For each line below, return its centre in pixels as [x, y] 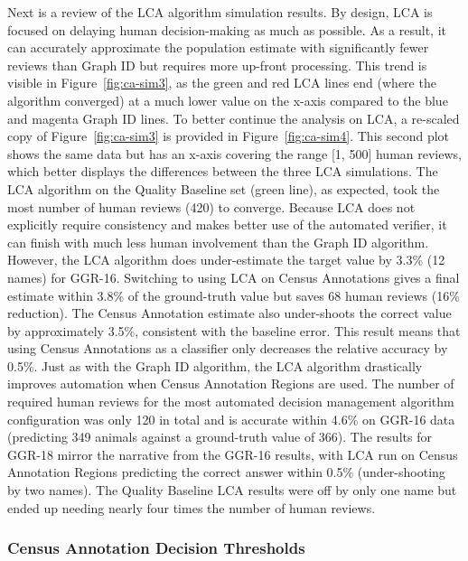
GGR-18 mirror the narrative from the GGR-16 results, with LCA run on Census [233, 454]
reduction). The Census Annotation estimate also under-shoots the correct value [229, 313]
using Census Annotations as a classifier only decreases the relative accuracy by [228, 348]
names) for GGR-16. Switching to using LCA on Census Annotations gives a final [234, 277]
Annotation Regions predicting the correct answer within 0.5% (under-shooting [226, 472]
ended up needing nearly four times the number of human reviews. [192, 507]
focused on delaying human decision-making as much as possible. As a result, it [227, 29]
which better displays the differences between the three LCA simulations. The [223, 171]
